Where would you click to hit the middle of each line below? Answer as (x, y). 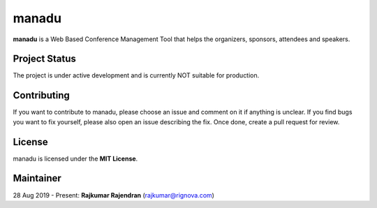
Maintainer (37, 178)
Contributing (41, 95)
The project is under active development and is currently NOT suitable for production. (136, 75)
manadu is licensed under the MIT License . (75, 158)
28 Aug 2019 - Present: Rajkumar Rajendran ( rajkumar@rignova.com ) (113, 195)
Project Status (45, 59)
